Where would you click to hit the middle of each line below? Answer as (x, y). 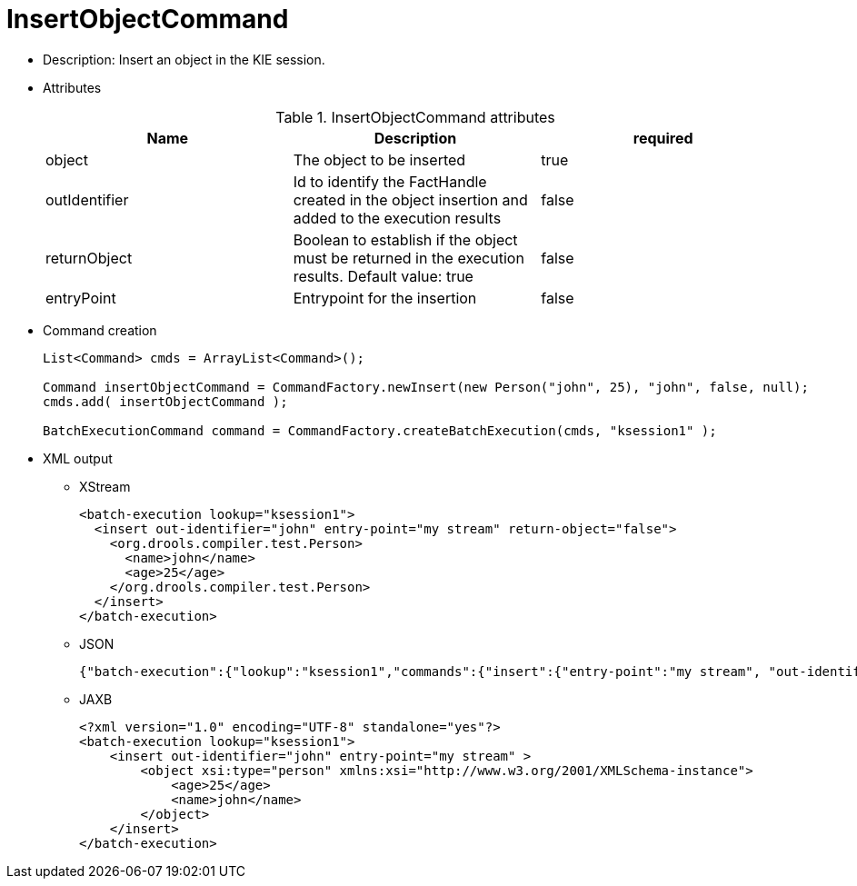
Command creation (100, 330)
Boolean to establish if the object (405, 239)
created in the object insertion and (410, 199)
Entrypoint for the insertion (385, 298)
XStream (105, 486)
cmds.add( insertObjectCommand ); (165, 401)
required (663, 138)
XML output (78, 458)
